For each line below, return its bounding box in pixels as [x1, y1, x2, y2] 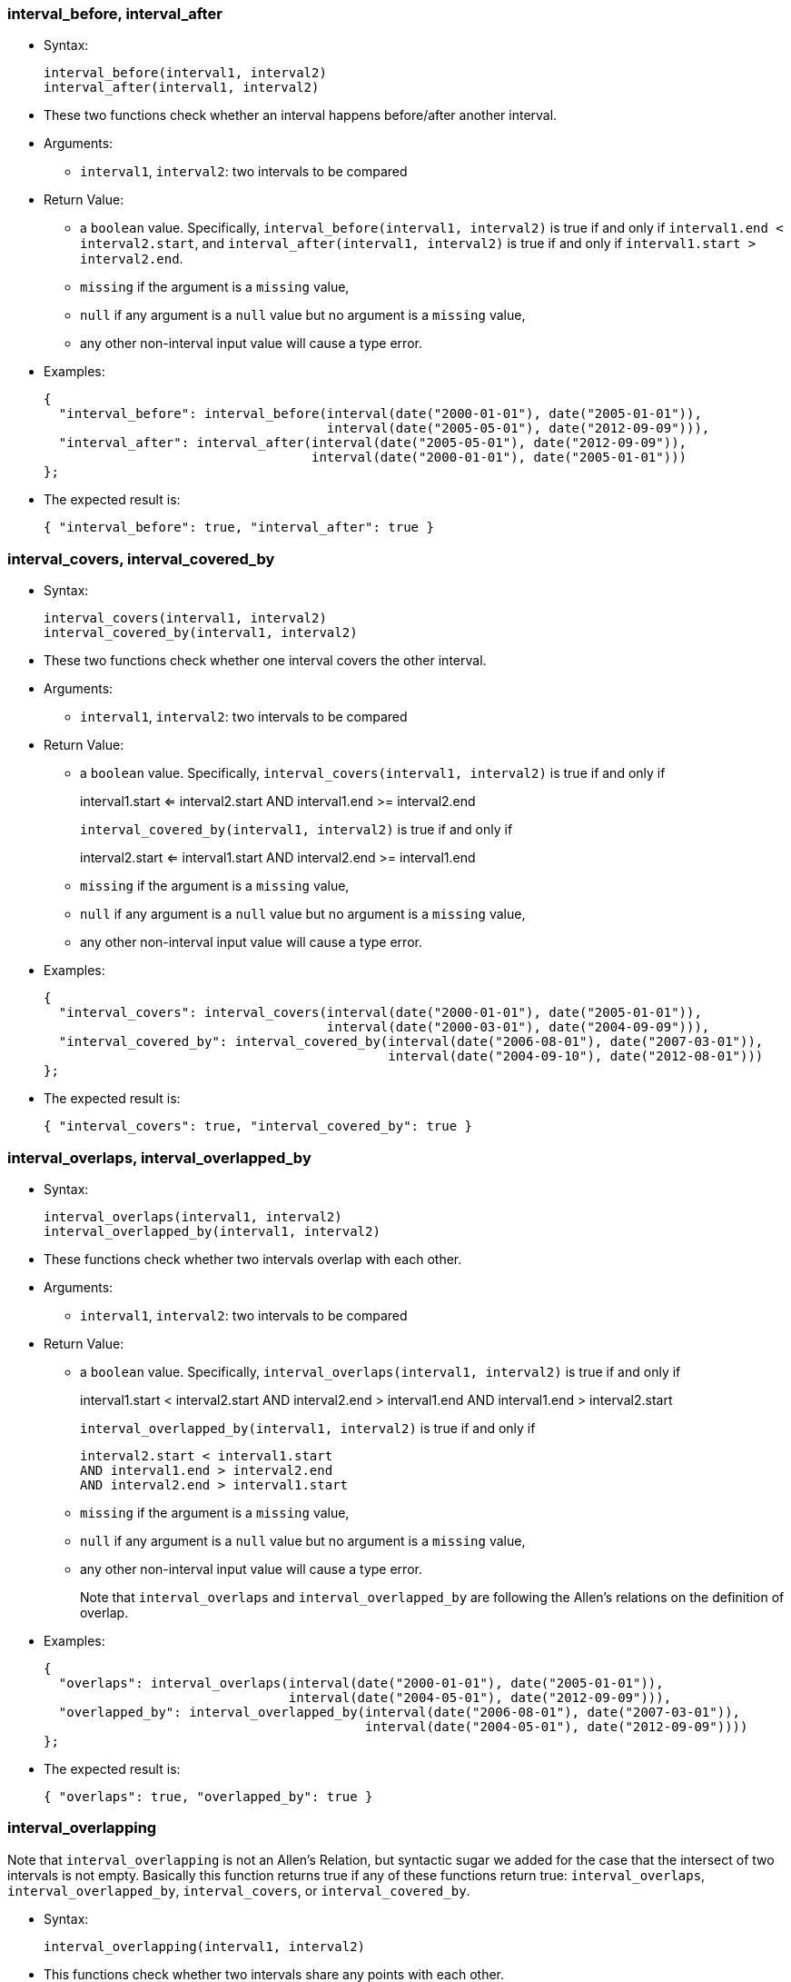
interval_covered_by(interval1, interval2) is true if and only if [80, 822, 513, 838]
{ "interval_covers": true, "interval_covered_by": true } [44, 1119, 473, 1134]
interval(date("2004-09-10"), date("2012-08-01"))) [388, 1049, 764, 1064]
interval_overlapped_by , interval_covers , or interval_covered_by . [7, 1882, 470, 1898]
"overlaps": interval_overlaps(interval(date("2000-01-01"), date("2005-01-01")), [58, 1675, 664, 1690]
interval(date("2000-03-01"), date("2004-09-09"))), [326, 1020, 710, 1035]
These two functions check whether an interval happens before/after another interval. [44, 107, 558, 124]
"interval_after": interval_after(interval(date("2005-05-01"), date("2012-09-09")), [58, 435, 687, 451]
